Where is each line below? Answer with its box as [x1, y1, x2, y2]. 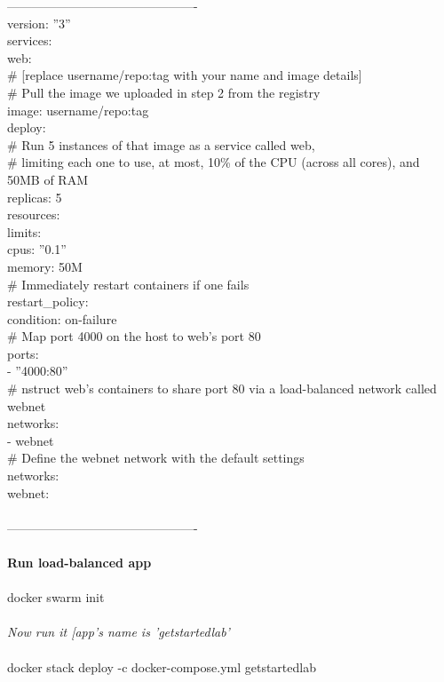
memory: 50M [7, 257, 83, 275]
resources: [7, 205, 60, 224]
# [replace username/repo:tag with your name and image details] [7, 66, 362, 84]
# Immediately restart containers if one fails [7, 274, 250, 293]
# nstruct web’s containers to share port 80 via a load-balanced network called [7, 379, 437, 398]
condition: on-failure [7, 309, 117, 328]
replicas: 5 [7, 187, 62, 206]
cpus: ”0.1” [7, 240, 67, 258]
